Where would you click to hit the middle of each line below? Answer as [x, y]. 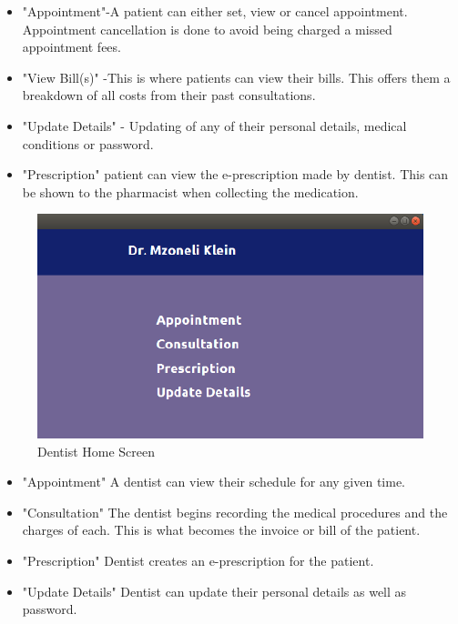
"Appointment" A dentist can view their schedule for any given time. [214, 482]
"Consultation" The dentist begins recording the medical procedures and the [235, 512]
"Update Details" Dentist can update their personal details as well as [214, 591]
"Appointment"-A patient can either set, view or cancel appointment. [215, 11]
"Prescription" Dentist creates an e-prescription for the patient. [198, 560]
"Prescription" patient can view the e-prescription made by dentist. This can [235, 174]
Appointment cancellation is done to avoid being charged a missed [207, 29]
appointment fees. [71, 47]
